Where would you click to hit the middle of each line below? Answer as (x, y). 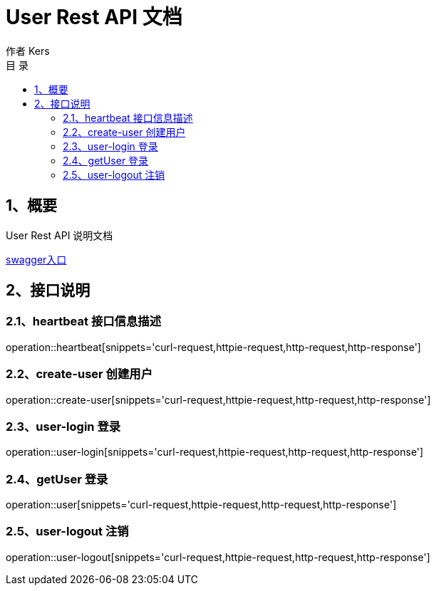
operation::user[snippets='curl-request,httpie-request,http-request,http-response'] (201, 505)
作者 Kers (28, 51)
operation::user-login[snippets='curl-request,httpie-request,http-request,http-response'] (215, 452)
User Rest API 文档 (94, 17)
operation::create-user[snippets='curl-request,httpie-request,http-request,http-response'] (218, 399)
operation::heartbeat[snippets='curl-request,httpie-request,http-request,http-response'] (213, 347)
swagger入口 (36, 259)
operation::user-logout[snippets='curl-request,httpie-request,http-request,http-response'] (218, 557)
